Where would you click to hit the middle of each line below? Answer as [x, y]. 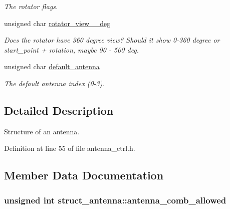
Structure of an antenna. [42, 131]
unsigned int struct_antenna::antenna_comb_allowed [115, 200]
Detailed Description [59, 110]
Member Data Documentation [84, 175]
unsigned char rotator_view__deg [57, 23]
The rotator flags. [31, 6]
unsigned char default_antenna [52, 66]
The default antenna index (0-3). [54, 83]
